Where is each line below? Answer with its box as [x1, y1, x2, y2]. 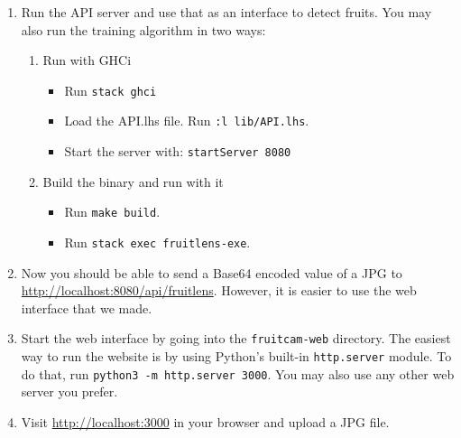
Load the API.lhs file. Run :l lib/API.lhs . [64, 111, 309, 130]
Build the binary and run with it [42, 172, 224, 191]
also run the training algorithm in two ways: [21, 20, 266, 39]
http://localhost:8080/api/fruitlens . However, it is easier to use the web [21, 281, 417, 300]
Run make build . [64, 202, 161, 221]
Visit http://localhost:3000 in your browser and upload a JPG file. [21, 413, 390, 431]
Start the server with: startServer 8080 [64, 142, 291, 161]
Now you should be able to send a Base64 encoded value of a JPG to [21, 263, 402, 282]
